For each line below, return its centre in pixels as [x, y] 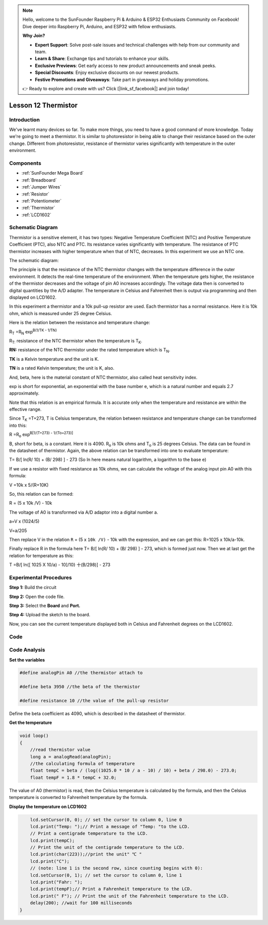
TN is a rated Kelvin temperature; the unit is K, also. [62, 368]
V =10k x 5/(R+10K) [29, 485]
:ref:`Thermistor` [38, 208]
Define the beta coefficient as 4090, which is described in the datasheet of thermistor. [98, 714]
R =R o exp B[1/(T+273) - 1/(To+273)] [41, 435]
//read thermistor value [60, 750]
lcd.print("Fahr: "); [56, 882]
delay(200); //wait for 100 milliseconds [81, 903]
